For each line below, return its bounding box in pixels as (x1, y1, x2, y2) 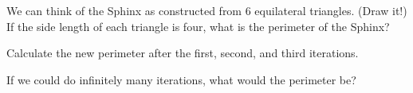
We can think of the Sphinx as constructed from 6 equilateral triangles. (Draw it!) (6, 2, 407, 18)
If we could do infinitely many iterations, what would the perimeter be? (6, 71, 356, 87)
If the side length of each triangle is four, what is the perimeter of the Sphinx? (6, 17, 390, 34)
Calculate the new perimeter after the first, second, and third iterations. (6, 45, 359, 61)
